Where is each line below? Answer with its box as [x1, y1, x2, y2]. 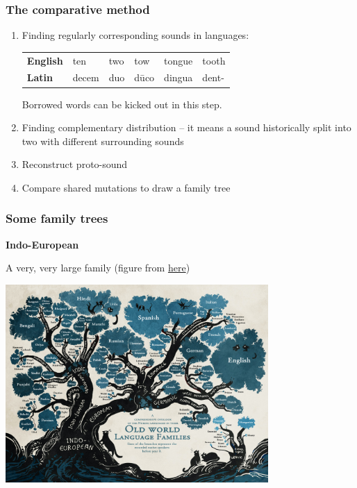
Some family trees [6, 210, 108, 227]
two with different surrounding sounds [22, 133, 184, 148]
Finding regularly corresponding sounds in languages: [22, 28, 249, 42]
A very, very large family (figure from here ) [6, 260, 190, 275]
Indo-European [6, 237, 79, 251]
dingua [164, 70, 193, 85]
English [26, 53, 63, 67]
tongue [164, 53, 193, 67]
